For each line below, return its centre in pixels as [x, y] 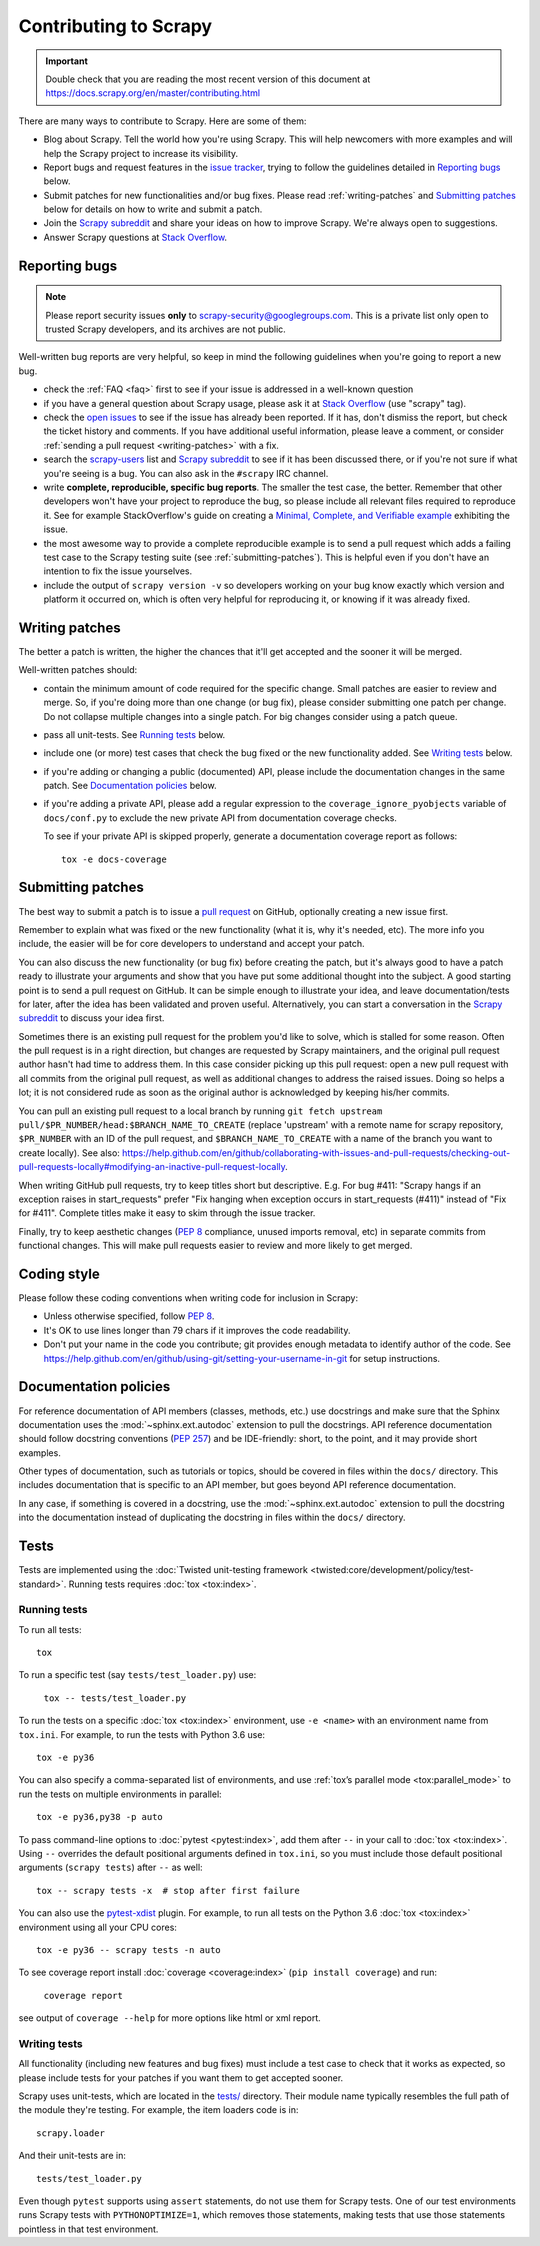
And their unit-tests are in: [72, 2156]
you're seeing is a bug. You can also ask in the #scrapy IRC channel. [186, 473]
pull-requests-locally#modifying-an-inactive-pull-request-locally [152, 1167]
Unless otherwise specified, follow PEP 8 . [129, 1316]
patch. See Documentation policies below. [130, 786]
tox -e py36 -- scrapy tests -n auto [129, 1949]
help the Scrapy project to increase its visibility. [141, 153]
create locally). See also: [69, 1152]
